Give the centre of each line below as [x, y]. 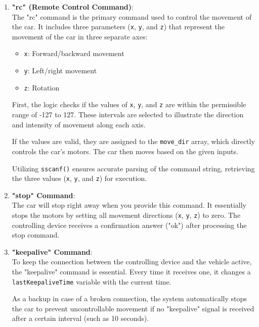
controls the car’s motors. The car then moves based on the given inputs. [125, 151]
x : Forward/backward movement [74, 53]
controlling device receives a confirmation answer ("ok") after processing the [129, 225]
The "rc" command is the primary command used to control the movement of [132, 16]
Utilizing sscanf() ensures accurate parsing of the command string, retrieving [133, 168]
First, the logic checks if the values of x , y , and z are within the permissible [129, 104]
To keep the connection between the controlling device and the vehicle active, [132, 262]
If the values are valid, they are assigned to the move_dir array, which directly [133, 141]
